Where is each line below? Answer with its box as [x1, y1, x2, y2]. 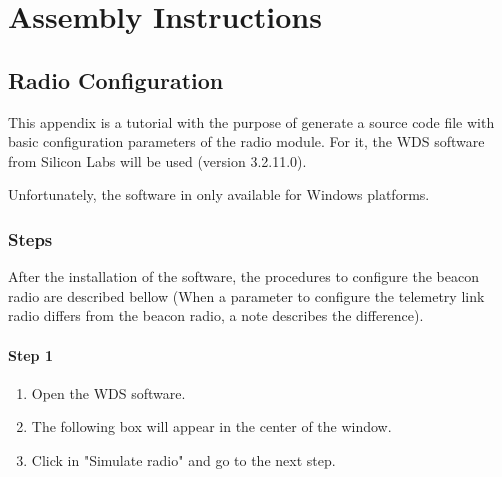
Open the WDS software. [31, 382, 186, 403]
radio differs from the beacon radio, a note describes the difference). [8, 305, 424, 326]
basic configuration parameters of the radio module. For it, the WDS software [8, 131, 485, 152]
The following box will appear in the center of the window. [31, 416, 392, 437]
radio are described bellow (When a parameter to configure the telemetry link [8, 285, 485, 306]
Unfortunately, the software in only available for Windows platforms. [8, 184, 430, 205]
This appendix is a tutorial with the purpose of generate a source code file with [8, 111, 495, 132]
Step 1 [8, 344, 53, 365]
